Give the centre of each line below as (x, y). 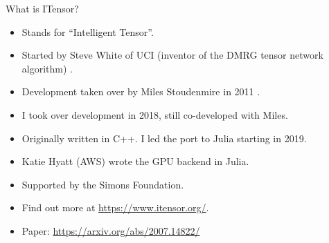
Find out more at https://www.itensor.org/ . (115, 207)
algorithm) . (47, 68)
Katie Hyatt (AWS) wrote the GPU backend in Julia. (135, 161)
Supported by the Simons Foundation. (103, 184)
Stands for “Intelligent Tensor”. (88, 31)
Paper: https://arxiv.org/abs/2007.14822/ (111, 230)
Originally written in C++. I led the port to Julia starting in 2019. (164, 138)
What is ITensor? (42, 8)
